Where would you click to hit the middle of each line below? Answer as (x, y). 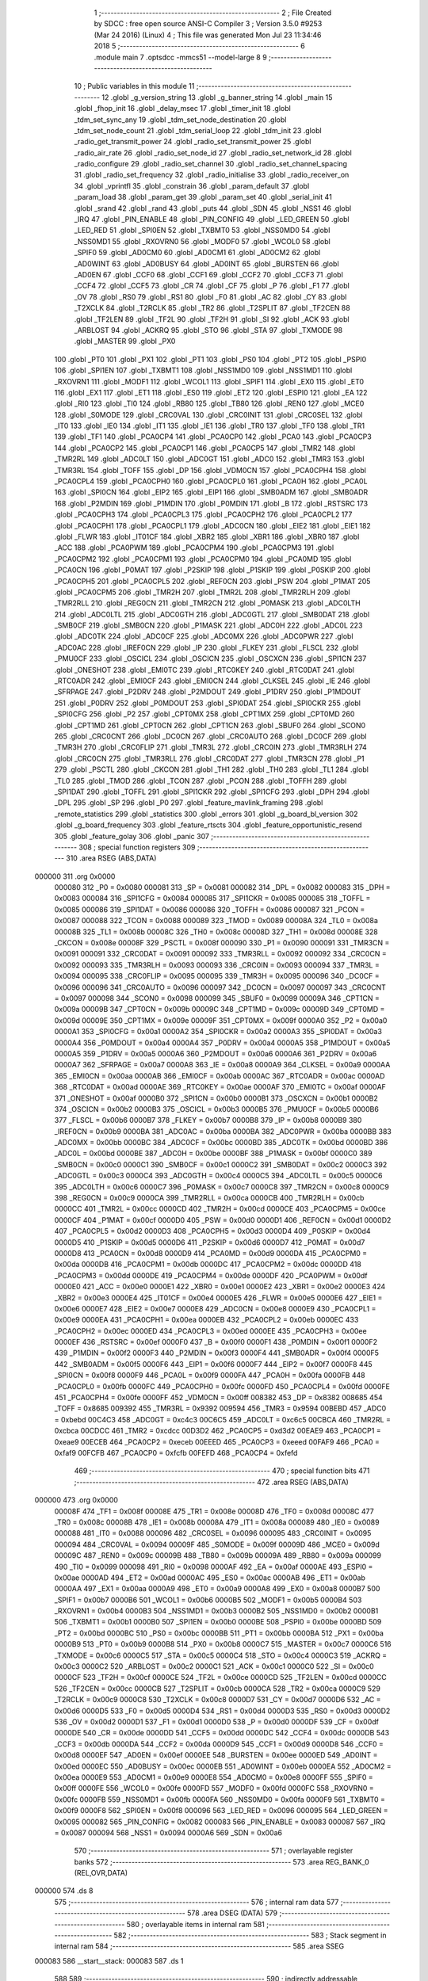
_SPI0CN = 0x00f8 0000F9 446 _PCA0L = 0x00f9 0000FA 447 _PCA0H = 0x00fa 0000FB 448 (210, 1376)
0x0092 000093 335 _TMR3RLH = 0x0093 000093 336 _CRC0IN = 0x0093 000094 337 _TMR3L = (217, 965)
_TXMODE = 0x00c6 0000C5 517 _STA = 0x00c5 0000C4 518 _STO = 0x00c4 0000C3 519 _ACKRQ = (221, 1655)
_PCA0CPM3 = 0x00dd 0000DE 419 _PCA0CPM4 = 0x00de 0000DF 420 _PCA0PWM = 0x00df (211, 1275)
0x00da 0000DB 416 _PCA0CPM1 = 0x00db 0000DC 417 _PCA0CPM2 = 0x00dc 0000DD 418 (208, 1265)
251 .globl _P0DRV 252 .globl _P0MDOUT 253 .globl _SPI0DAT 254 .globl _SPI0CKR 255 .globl (207, 703)
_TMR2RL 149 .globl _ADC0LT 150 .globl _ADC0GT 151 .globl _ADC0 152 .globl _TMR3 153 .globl (209, 459)
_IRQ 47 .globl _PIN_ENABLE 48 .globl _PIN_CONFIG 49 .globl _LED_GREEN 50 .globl (212, 219)
